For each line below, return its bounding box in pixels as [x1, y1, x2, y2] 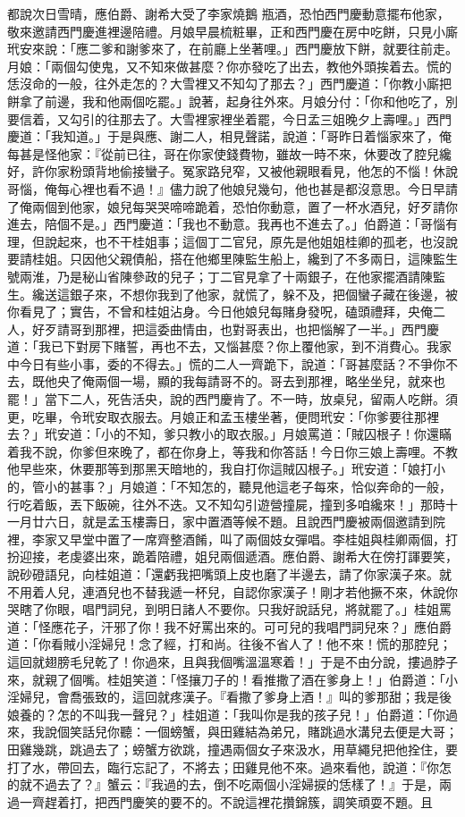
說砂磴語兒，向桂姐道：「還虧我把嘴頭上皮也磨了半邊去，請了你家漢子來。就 [7, 565, 452, 583]
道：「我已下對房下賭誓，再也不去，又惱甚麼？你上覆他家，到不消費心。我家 [7, 337, 452, 356]
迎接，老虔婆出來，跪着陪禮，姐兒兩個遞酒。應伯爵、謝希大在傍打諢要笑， [19, 547, 458, 566]
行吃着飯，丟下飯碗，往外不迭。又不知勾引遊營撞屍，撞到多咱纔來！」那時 [7, 494, 445, 513]
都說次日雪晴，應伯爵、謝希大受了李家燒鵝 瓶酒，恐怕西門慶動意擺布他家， [7, 4, 450, 22]
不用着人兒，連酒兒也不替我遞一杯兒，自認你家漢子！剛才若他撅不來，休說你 [7, 582, 458, 601]
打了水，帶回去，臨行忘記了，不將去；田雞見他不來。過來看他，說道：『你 [7, 757, 439, 776]
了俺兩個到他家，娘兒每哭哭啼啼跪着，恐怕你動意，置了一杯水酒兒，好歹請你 [7, 197, 458, 215]
